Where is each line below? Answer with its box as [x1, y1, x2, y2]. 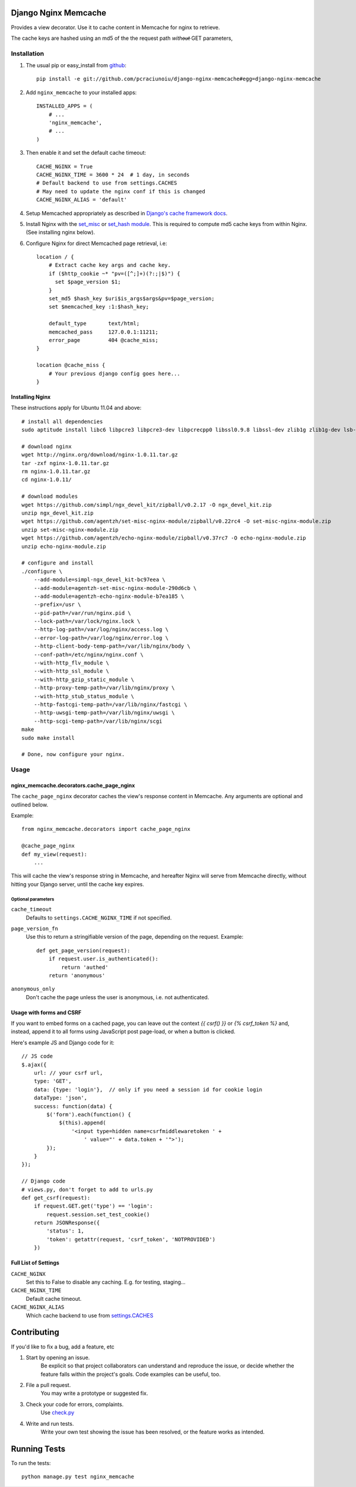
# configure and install [21, 560, 94, 566]
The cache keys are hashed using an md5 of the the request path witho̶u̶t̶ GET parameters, [11, 34, 233, 42]
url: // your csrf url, [33, 1069, 103, 1077]
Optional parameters [11, 896, 55, 902]
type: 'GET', [33, 1078, 72, 1085]
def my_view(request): [21, 851, 88, 858]
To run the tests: [11, 1459, 51, 1466]
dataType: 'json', [33, 1094, 88, 1102]
